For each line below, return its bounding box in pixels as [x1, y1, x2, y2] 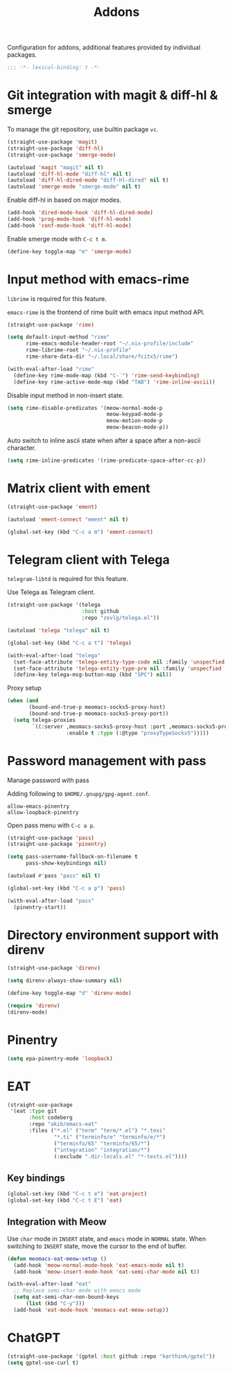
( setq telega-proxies [13, 716, 76, 723]
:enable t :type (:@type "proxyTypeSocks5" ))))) [66, 729, 209, 736]
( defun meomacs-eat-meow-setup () [7, 1255, 107, 1262]
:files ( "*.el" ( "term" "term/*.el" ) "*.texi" [28, 1128, 166, 1134]
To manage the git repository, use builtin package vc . [7, 126, 159, 133]
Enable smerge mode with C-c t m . [7, 234, 107, 243]
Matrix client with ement [7, 481, 150, 496]
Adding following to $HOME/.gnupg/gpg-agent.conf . [7, 789, 150, 797]
